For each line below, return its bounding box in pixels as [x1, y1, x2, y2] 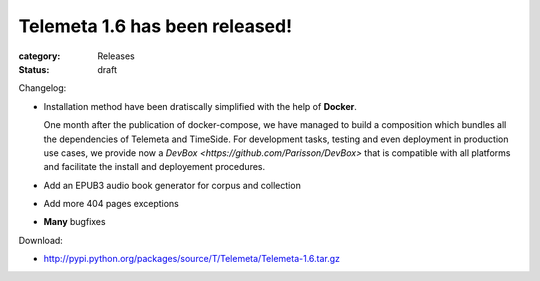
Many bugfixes [43, 216, 106, 228]
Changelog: [18, 82, 67, 94]
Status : [18, 63, 50, 75]
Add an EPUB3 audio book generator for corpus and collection [43, 179, 302, 191]
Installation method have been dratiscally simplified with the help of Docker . [43, 100, 357, 112]
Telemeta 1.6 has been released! [18, 15, 293, 37]
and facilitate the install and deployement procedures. [43, 161, 265, 173]
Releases [97, 50, 135, 62]
